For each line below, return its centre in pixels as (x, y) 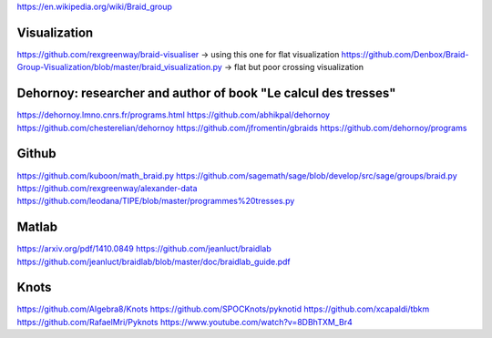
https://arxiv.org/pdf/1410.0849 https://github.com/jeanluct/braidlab (144, 249)
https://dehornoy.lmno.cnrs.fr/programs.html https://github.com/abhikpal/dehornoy (174, 115)
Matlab (37, 227)
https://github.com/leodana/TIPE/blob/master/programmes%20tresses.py (156, 201)
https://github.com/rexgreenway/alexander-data (107, 188)
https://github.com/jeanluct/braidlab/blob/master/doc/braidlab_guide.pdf (154, 261)
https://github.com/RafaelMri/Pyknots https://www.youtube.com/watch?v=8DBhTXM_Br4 (184, 322)
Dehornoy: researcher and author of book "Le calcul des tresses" (206, 93)
